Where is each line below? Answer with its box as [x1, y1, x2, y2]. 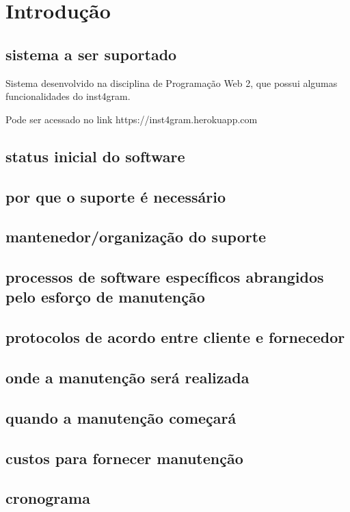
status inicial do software [5, 145, 185, 166]
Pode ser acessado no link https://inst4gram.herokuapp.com [5, 112, 258, 126]
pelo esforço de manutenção [5, 286, 205, 307]
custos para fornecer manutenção [5, 447, 243, 468]
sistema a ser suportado [5, 43, 177, 64]
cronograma [5, 487, 90, 509]
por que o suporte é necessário [5, 185, 226, 207]
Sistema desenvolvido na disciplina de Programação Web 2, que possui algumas [5, 75, 338, 90]
